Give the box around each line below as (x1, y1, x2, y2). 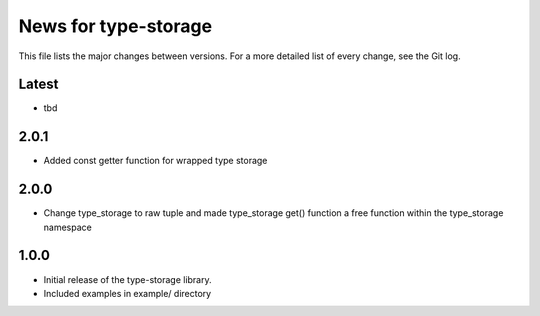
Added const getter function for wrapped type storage (43, 155, 268, 167)
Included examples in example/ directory (43, 287, 212, 299)
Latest (18, 76, 59, 93)
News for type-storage (18, 15, 213, 37)
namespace (43, 221, 92, 233)
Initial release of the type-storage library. (43, 273, 212, 285)
